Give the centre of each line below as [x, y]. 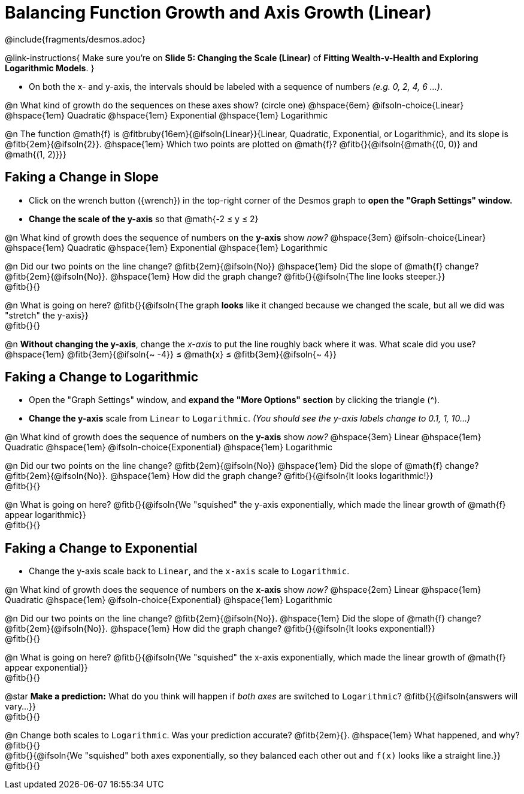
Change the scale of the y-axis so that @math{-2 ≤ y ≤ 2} [144, 219]
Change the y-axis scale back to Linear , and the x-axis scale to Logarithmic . [189, 571]
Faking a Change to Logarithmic [102, 377]
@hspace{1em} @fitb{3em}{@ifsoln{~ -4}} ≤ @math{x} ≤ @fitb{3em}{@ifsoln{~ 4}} [171, 354]
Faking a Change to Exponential [101, 548]
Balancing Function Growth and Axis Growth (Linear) [218, 13]
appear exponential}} [46, 668]
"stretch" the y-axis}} [47, 315]
